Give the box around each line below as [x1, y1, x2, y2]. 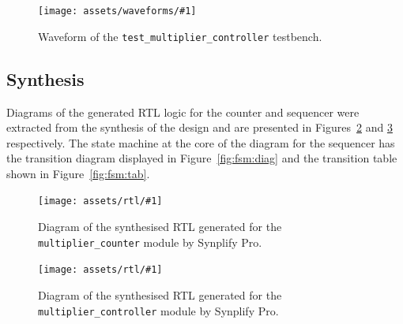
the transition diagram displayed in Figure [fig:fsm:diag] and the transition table [6, 150, 397, 166]
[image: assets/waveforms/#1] [38, 6, 197, 17]
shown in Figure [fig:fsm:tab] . [6, 165, 150, 181]
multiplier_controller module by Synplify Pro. [38, 302, 279, 318]
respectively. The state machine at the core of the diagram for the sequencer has [6, 134, 395, 151]
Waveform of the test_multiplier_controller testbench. [38, 28, 322, 44]
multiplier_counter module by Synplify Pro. [38, 233, 262, 250]
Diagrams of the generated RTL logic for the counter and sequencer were [6, 103, 360, 120]
